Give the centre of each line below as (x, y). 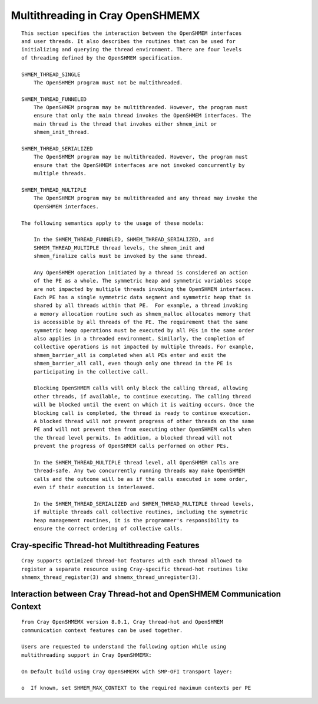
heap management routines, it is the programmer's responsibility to (136, 520)
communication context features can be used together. (102, 630)
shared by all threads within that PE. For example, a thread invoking (141, 306)
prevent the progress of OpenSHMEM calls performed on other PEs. (131, 446)
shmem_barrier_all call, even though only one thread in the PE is (133, 364)
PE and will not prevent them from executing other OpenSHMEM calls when (142, 430)
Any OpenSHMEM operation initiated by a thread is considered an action (141, 272)
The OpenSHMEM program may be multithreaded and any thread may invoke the (145, 198)
